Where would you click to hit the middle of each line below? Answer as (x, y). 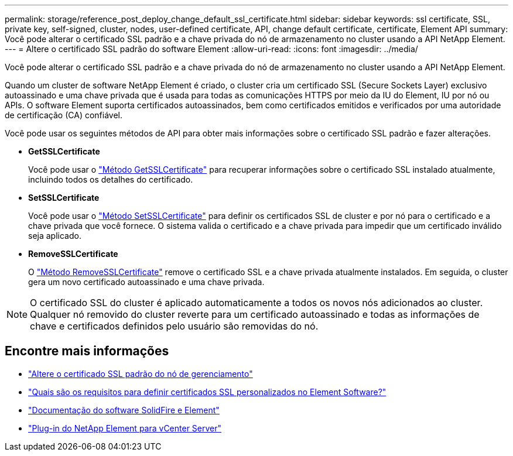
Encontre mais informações (87, 351)
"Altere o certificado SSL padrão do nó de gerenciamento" (141, 373)
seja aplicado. (55, 236)
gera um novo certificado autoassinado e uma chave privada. (146, 282)
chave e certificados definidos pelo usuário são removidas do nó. (174, 326)
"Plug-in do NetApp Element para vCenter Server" (125, 428)
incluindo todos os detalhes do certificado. (111, 179)
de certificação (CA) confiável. (64, 115)
